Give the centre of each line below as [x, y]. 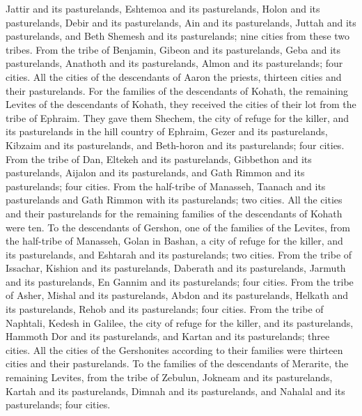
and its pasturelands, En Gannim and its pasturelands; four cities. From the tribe [180, 281]
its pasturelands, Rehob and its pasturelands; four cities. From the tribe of [165, 309]
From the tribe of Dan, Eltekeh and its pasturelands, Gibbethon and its [159, 159]
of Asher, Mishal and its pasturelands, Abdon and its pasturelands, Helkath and [177, 295]
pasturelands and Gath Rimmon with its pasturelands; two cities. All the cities [174, 200]
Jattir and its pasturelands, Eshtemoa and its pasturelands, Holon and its [163, 8]
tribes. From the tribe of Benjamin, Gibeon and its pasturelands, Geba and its [173, 49]
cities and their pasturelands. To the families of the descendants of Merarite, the [177, 363]
